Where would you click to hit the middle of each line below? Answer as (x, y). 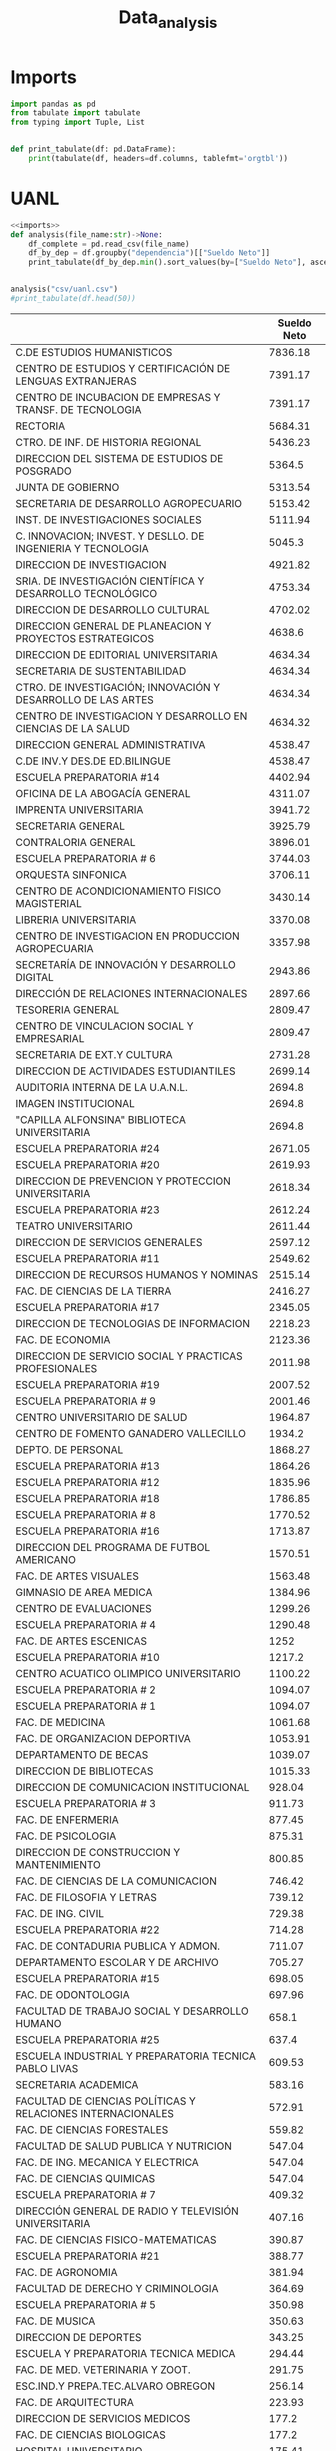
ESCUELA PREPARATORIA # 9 (86, 1401)
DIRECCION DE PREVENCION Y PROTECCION (123, 1181)
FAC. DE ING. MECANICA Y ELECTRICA (107, 2162)
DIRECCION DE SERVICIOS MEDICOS (103, 2418)
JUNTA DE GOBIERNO (67, 487)
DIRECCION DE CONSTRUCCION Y (98, 1852)
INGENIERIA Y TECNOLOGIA (82, 548)
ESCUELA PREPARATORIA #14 (87, 777)
